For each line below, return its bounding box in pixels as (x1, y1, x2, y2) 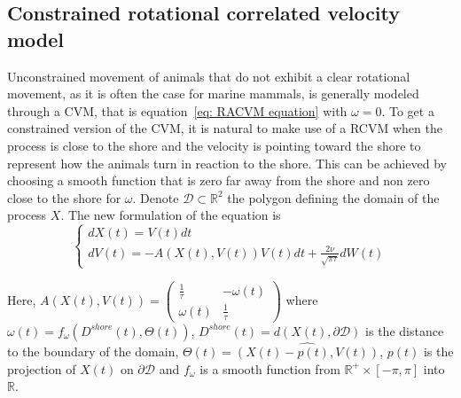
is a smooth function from (199, 359, 340, 378)
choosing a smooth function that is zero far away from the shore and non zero (7, 171, 430, 190)
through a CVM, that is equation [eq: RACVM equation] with (7, 101, 348, 120)
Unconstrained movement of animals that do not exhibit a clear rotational (7, 66, 410, 85)
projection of (7, 359, 76, 378)
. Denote (132, 188, 179, 207)
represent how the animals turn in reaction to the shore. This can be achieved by (7, 153, 447, 172)
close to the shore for (7, 188, 121, 207)
